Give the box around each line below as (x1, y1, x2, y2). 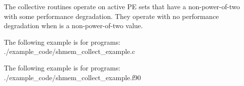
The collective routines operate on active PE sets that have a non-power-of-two (4, 1, 240, 11)
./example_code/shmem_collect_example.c (4, 46, 135, 56)
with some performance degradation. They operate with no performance (4, 11, 219, 21)
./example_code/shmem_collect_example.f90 (4, 72, 141, 82)
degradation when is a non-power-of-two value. (4, 20, 143, 31)
